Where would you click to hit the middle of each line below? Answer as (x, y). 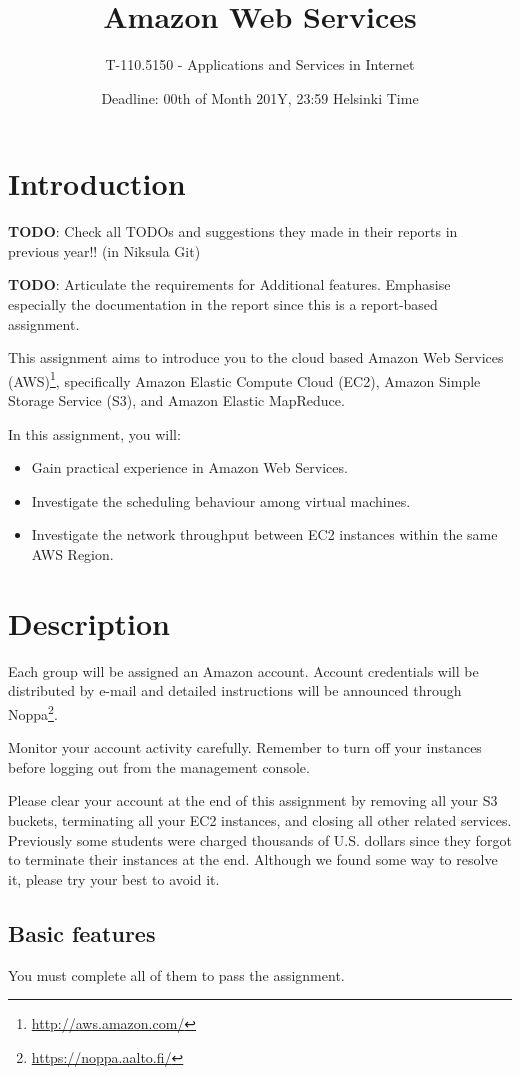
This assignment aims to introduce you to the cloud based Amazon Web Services (256, 357)
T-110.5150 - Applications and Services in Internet (260, 64)
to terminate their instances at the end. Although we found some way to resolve (253, 859)
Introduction (97, 183)
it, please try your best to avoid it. (114, 878)
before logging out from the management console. (159, 766)
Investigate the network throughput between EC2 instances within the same (264, 534)
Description (89, 622)
